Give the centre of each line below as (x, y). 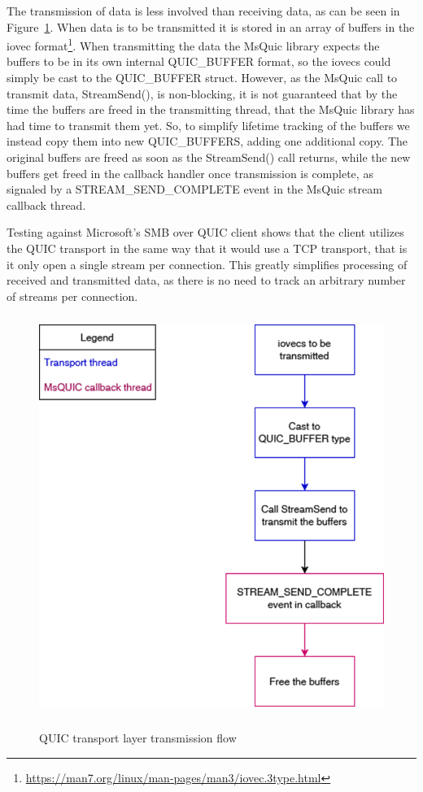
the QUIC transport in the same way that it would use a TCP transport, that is (207, 248)
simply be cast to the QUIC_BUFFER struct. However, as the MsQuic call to (202, 78)
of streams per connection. (72, 296)
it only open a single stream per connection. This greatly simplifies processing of (207, 264)
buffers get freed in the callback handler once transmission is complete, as (190, 173)
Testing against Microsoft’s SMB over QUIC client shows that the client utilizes (205, 232)
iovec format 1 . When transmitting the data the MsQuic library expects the (193, 44)
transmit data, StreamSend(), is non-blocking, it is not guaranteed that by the (202, 93)
